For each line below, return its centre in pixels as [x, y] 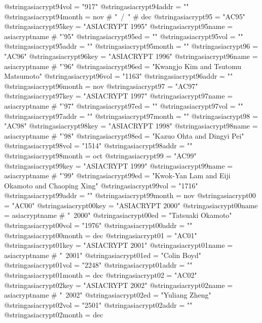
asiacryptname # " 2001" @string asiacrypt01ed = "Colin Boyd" [103, 255]
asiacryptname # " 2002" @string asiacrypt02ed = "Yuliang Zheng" [108, 295]
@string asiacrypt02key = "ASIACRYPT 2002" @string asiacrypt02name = [119, 285]
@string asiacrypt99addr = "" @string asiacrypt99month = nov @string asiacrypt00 [130, 195]
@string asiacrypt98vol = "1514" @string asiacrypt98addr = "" [98, 146]
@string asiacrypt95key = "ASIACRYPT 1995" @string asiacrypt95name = [119, 26]
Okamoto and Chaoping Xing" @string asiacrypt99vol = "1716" [101, 185]
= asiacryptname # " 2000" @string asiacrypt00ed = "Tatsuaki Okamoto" [118, 215]
